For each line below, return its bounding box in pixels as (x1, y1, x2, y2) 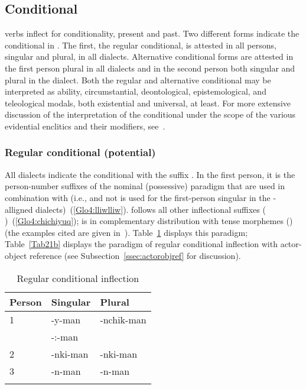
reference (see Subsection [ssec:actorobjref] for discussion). (29, 249, 241, 261)
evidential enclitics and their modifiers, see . (5, 119, 165, 132)
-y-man (51, 312, 81, 326)
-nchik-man (100, 312, 147, 326)
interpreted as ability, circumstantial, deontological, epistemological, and (5, 85, 266, 98)
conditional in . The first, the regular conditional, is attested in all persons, (5, 38, 276, 51)
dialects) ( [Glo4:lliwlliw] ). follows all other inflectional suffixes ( (35, 203, 266, 215)
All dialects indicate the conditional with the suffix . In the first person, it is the (5, 168, 295, 180)
